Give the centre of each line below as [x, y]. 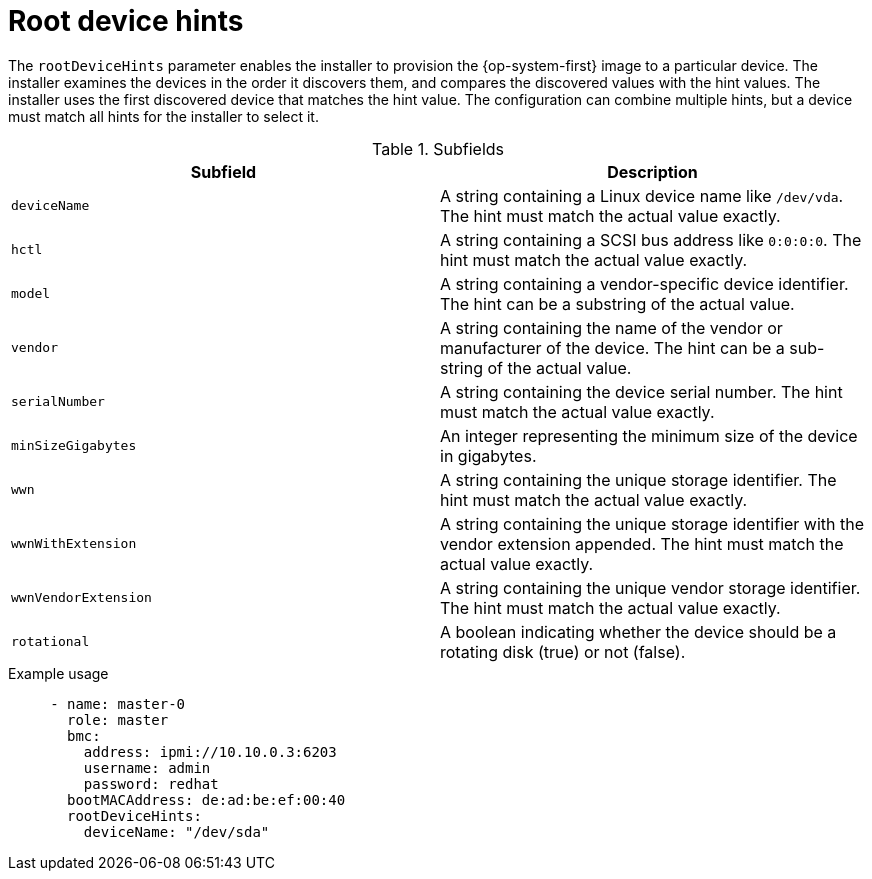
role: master [118, 719]
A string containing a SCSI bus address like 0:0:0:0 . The [651, 239]
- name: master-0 [118, 703]
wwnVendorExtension [81, 598]
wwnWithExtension [74, 544]
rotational [50, 642]
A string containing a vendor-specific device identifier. [644, 283]
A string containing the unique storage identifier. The [638, 479]
